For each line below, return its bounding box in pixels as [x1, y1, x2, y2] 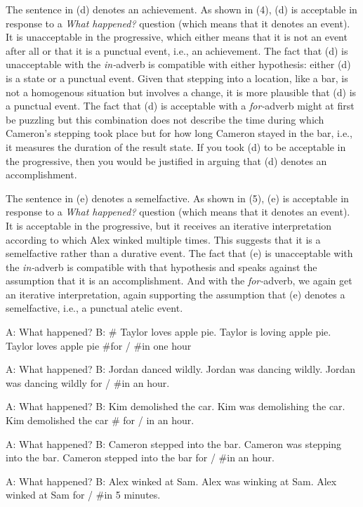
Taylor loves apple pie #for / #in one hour [6, 338, 192, 353]
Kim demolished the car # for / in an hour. [6, 413, 194, 428]
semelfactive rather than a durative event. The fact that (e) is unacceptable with [6, 246, 353, 261]
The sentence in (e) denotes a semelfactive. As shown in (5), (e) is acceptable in [6, 190, 349, 205]
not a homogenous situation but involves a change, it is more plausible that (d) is [6, 84, 357, 99]
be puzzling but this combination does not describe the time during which [6, 112, 324, 126]
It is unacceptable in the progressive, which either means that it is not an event [6, 29, 348, 44]
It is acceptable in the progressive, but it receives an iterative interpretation [6, 218, 332, 232]
